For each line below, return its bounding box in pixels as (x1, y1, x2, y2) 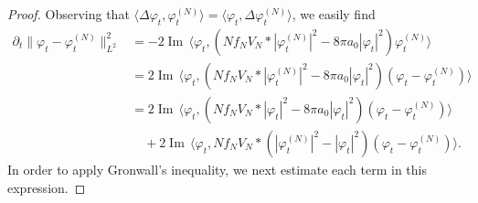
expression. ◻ (7, 177, 86, 197)
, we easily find (292, 5, 376, 23)
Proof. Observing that (7, 5, 130, 23)
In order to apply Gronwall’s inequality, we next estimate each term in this (7, 159, 427, 178)
